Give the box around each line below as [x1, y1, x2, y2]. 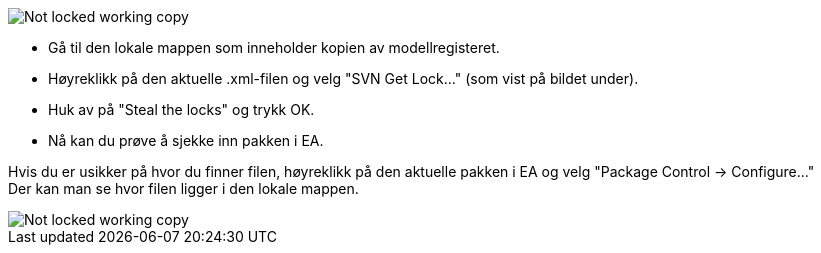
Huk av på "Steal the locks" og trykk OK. [48, 101, 315, 118]
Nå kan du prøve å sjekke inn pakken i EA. [48, 132, 324, 149]
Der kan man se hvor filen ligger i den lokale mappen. [8, 180, 359, 197]
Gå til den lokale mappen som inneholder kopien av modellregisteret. [48, 39, 500, 56]
